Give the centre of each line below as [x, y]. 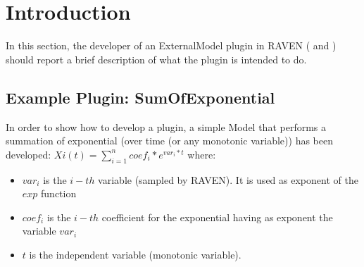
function [59, 193]
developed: [29, 154]
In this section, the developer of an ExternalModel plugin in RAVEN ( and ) [171, 45]
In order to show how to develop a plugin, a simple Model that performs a [166, 126]
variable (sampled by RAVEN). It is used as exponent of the [228, 179]
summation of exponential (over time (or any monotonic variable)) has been [169, 141]
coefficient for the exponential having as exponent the [217, 217]
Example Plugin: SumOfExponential [140, 97]
